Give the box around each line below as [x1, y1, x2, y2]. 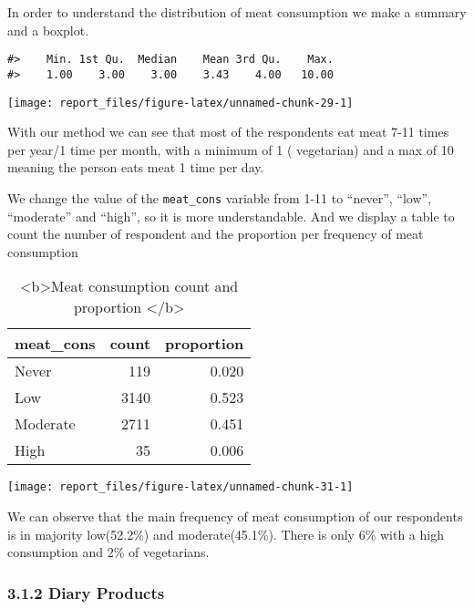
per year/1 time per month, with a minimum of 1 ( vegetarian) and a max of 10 [7, 139, 454, 159]
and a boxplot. [7, 20, 89, 39]
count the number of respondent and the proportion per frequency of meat [7, 224, 424, 243]
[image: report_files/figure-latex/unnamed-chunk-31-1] [7, 480, 354, 494]
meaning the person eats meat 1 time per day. [7, 158, 264, 177]
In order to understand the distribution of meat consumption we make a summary [7, 3, 467, 21]
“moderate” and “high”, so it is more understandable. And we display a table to [7, 206, 455, 225]
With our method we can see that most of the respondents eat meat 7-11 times [7, 122, 449, 141]
